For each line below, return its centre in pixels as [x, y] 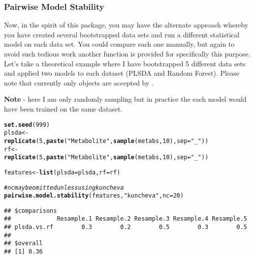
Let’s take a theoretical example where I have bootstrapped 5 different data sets [125, 63]
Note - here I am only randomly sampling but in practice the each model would [125, 99]
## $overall [23, 244]
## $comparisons [31, 211]
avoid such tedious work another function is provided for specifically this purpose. [127, 54]
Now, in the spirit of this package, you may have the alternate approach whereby [126, 25]
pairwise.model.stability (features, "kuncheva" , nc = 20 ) [94, 196]
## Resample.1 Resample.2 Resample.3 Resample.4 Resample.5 [126, 219]
